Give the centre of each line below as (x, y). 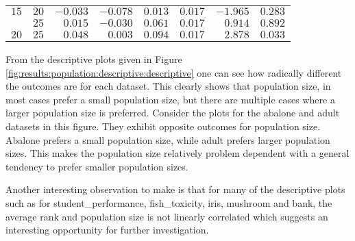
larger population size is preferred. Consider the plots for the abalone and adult (173, 113)
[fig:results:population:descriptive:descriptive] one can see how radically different (174, 72)
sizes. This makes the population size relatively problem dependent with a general (177, 153)
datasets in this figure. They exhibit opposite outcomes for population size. (163, 126)
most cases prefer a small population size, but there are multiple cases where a (170, 99)
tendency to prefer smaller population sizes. (97, 166)
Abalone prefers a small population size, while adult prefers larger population (168, 139)
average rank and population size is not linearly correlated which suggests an (167, 216)
